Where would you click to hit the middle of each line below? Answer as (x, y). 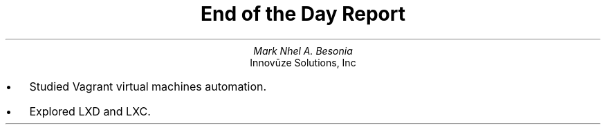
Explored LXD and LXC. (90, 111)
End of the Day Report (303, 14)
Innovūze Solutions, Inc (303, 62)
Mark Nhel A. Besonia (303, 50)
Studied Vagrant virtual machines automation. (148, 86)
